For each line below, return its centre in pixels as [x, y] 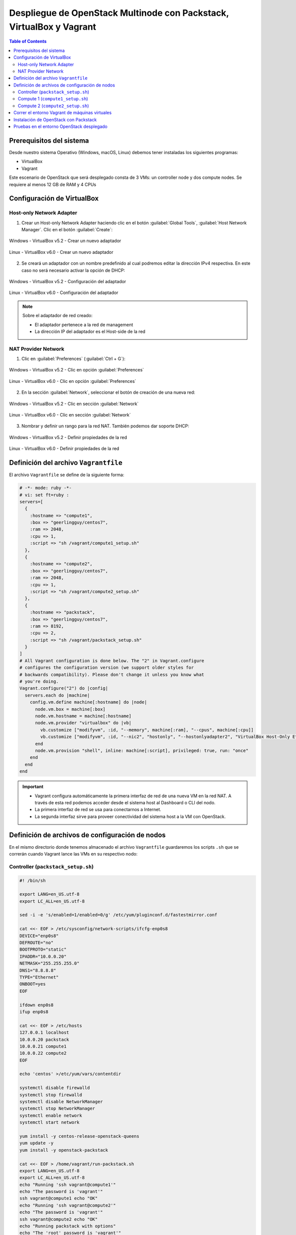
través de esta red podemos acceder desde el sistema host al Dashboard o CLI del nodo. [125, 802]
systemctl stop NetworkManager [57, 1109]
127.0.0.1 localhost [44, 1033]
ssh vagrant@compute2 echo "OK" [59, 1219]
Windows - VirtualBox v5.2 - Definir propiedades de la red [68, 437]
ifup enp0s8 [34, 1012]
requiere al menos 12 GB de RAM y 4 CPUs [53, 184]
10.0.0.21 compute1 [43, 1046]
